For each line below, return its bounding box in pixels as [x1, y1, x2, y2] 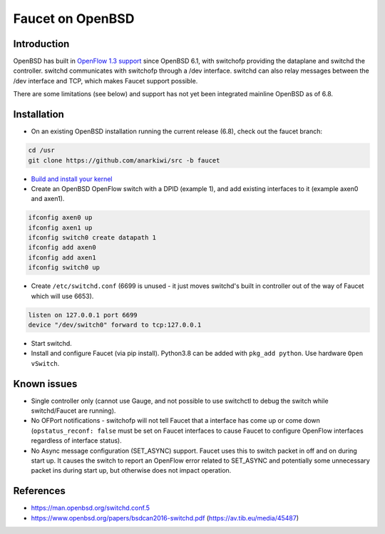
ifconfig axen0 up [28, 214, 93, 222]
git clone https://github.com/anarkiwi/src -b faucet [28, 156, 220, 164]
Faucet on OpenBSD [13, 11, 135, 26]
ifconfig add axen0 [28, 243, 96, 252]
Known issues [13, 378, 78, 390]
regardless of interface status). [31, 436, 123, 445]
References [13, 485, 66, 497]
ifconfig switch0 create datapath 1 [28, 234, 157, 242]
